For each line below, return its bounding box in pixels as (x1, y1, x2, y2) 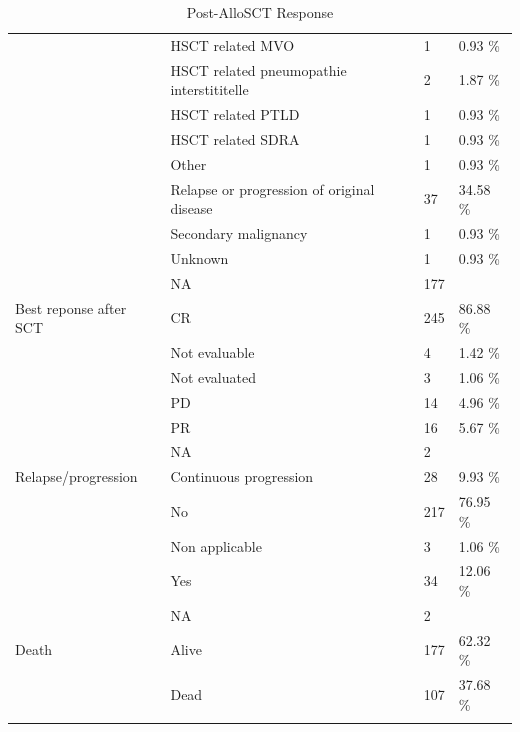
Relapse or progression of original (170, 178, 375, 199)
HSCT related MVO (170, 34, 295, 55)
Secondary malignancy (170, 223, 308, 244)
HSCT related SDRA (170, 128, 300, 149)
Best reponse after (15, 297, 127, 318)
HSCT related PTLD (170, 104, 300, 125)
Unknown (170, 247, 229, 268)
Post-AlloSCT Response (186, 2, 334, 22)
